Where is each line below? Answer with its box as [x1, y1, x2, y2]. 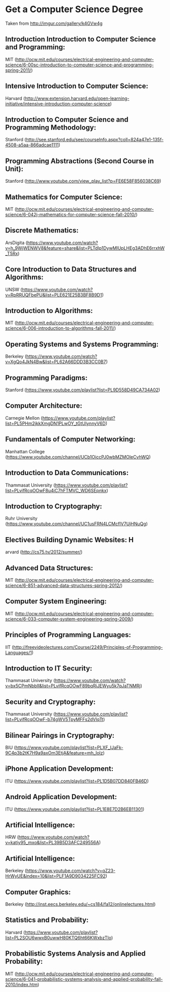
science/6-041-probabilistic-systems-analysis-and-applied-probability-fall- [5, 976, 163, 982]
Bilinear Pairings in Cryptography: [5, 731, 115, 740]
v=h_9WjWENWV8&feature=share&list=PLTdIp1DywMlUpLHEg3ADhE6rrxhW [5, 245, 165, 251]
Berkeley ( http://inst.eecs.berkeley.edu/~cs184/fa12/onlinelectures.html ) [5, 901, 156, 907]
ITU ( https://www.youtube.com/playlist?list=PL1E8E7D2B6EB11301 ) [5, 806, 145, 812]
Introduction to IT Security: [5, 664, 93, 672]
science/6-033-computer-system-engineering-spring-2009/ [5, 616, 132, 622]
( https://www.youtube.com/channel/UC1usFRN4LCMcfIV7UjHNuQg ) [5, 521, 148, 527]
